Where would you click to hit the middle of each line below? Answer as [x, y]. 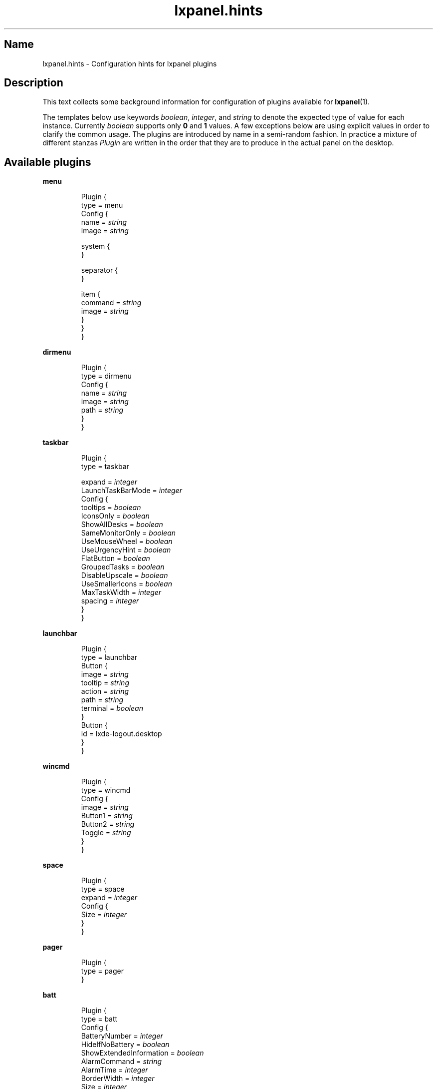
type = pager [102, 971]
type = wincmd [106, 790]
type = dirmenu [106, 376]
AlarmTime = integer [114, 1070]
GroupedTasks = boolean [123, 567]
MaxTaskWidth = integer [121, 592]
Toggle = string [106, 833]
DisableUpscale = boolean [124, 575]
